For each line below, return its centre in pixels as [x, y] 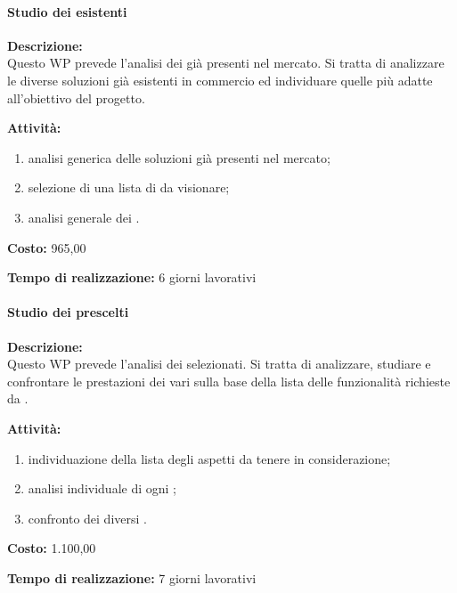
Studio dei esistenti [67, 11]
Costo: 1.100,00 [52, 548]
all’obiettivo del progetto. [76, 97]
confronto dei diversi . [87, 518]
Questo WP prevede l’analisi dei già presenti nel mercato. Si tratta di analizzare [226, 63]
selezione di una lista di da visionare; [129, 187]
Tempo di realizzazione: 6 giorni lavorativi [132, 277]
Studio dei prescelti [68, 312]
